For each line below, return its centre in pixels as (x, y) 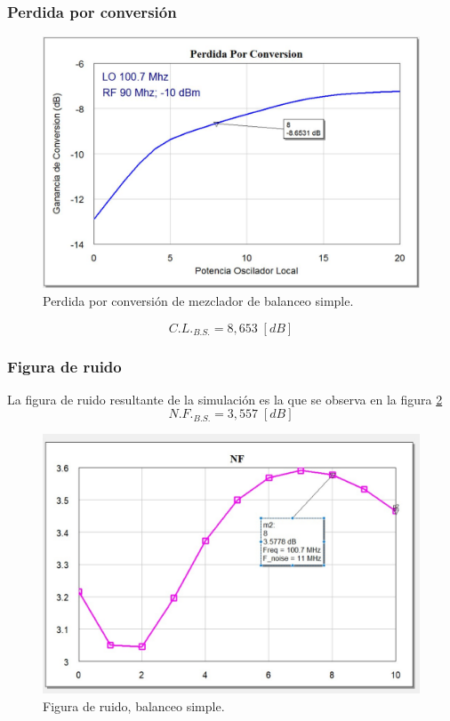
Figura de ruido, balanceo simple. (134, 705)
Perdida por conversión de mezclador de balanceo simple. (198, 301)
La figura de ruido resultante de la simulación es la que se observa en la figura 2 (225, 399)
